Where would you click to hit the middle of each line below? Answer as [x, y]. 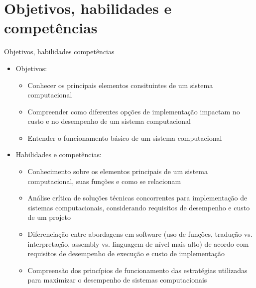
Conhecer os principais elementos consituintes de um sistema [120, 85]
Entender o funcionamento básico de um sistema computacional [125, 138]
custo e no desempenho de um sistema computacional [109, 121]
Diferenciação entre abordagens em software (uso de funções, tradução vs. [140, 234]
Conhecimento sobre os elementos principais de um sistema [118, 171]
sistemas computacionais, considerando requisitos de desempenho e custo [139, 207]
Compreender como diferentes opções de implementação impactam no [134, 111]
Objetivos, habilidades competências [59, 51]
